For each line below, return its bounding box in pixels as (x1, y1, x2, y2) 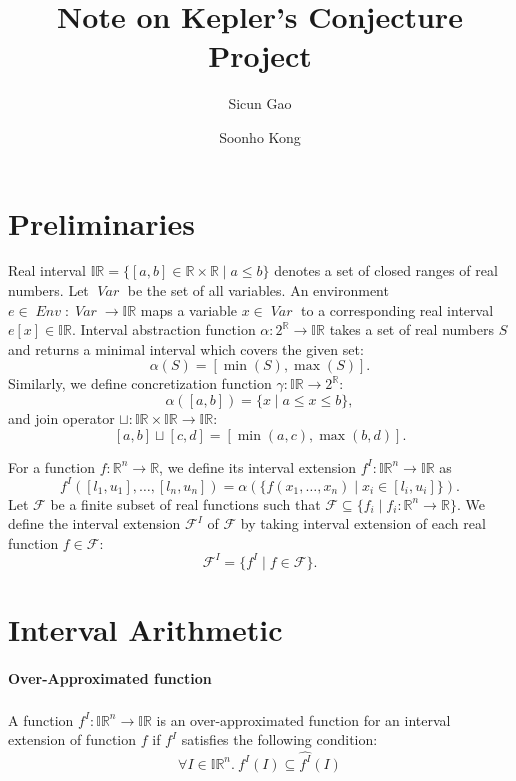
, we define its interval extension (159, 456, 357, 477)
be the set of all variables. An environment (127, 280, 389, 301)
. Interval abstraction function (71, 319, 256, 340)
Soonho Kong (219, 126, 301, 147)
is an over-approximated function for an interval (156, 709, 451, 730)
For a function (8, 456, 95, 477)
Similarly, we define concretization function (8, 373, 272, 394)
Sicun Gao (228, 93, 292, 114)
